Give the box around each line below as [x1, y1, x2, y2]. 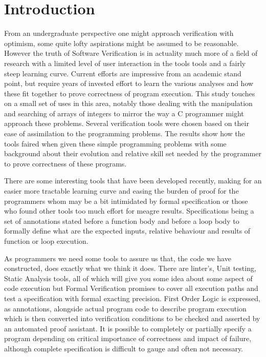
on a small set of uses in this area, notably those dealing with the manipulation [4, 98, 253, 109]
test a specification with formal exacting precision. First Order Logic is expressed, [4, 292, 260, 303]
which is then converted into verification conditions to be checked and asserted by [4, 313, 260, 324]
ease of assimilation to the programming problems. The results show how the [4, 128, 245, 139]
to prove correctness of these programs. [4, 158, 127, 169]
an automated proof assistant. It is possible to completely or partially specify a [4, 323, 252, 333]
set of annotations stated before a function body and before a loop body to [4, 215, 239, 226]
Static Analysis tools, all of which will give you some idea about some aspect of [4, 272, 253, 283]
